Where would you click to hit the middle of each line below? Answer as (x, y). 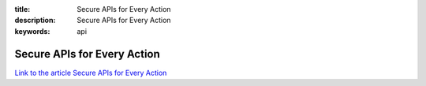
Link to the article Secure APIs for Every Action (91, 73)
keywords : (32, 31)
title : (22, 9)
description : (35, 21)
